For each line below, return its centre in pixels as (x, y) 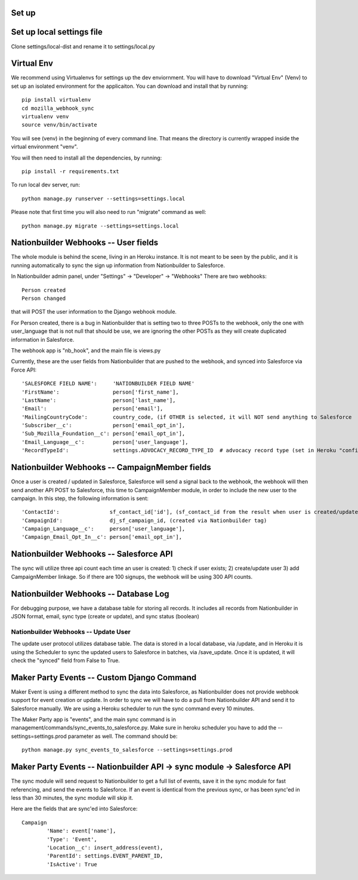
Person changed (44, 298)
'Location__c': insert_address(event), (105, 847)
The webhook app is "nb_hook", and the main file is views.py (86, 350)
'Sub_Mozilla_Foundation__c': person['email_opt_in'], (104, 434)
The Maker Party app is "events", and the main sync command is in (93, 719)
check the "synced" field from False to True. (66, 660)
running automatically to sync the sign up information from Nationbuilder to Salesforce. (118, 265)
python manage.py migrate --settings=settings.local (100, 226)
